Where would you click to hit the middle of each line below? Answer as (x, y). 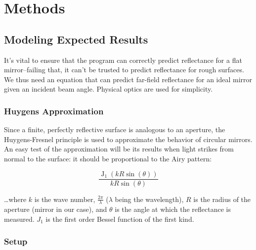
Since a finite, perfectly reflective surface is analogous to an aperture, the (115, 129)
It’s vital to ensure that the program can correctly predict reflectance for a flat (123, 60)
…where (15, 199)
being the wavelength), (149, 199)
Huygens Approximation (54, 111)
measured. (19, 219)
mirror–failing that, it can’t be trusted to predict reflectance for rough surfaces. (124, 70)
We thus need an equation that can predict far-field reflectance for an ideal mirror (128, 79)
